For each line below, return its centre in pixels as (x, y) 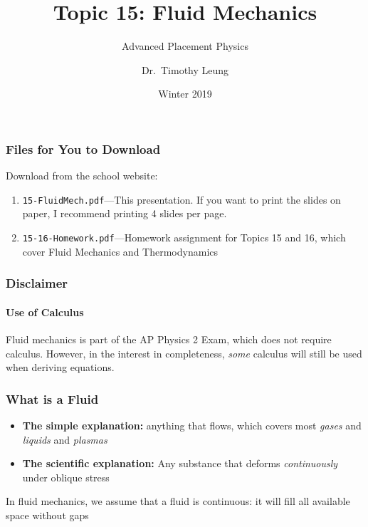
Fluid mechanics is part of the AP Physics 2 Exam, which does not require (169, 339)
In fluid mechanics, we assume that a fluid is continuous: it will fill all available (178, 501)
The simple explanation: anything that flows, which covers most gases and (192, 425)
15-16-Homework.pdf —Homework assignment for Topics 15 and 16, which (184, 238)
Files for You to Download (83, 148)
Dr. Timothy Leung (185, 69)
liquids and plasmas (65, 439)
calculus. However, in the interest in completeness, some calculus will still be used (184, 353)
